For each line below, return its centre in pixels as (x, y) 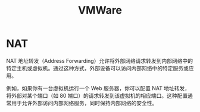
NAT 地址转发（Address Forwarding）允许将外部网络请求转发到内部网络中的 (100, 60)
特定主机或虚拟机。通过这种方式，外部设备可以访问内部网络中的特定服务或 (97, 68)
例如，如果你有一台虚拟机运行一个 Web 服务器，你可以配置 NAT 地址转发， (98, 88)
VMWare (100, 10)
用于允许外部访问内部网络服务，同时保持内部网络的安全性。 (84, 103)
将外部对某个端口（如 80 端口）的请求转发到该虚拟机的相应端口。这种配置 (97, 95)
